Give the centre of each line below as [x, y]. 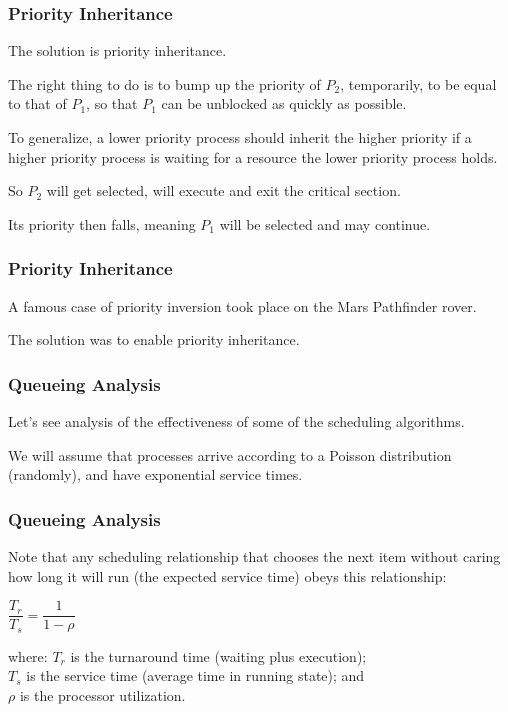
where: [28, 655]
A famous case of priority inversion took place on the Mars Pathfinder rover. [242, 305]
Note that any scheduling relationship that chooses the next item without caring [254, 556]
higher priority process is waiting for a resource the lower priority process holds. [253, 156]
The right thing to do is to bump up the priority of [164, 83]
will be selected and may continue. [325, 223]
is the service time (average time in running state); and [195, 675]
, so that [112, 103]
